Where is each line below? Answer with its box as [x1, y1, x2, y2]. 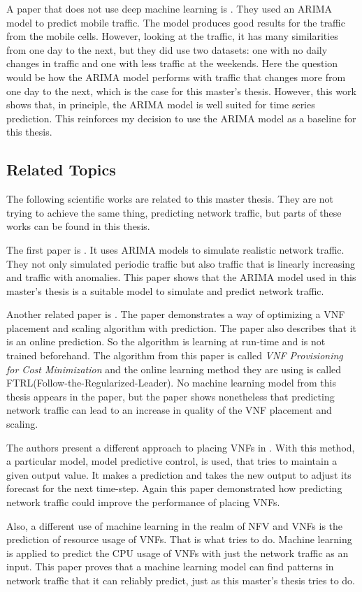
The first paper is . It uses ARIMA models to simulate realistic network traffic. [6, 242, 345, 257]
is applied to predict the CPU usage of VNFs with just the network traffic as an [6, 545, 349, 560]
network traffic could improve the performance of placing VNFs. [6, 495, 280, 510]
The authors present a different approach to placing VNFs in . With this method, [6, 440, 355, 454]
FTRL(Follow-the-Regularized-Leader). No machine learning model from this [6, 375, 336, 390]
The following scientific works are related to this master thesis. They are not [6, 192, 334, 206]
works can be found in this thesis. [6, 219, 150, 233]
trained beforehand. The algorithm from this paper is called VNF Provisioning [6, 348, 343, 363]
